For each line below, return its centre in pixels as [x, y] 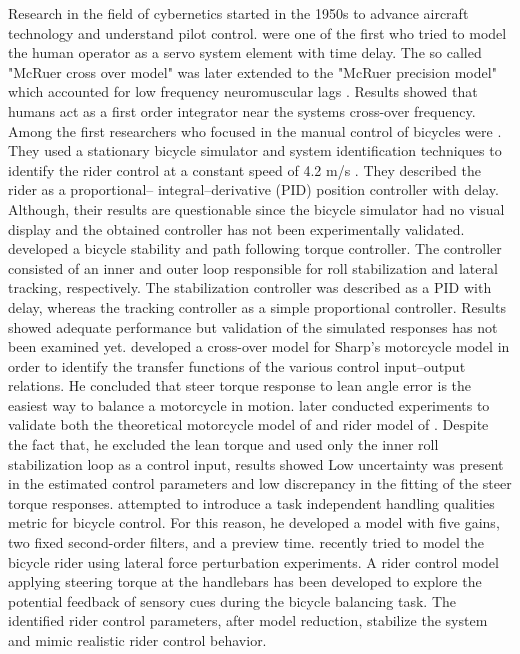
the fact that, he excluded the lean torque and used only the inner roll [223, 444]
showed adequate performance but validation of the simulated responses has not [253, 326]
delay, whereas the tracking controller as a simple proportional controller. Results [257, 306]
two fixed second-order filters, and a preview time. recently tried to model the [246, 542]
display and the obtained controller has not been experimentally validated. [236, 228]
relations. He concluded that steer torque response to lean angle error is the [240, 385]
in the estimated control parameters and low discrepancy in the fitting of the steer [260, 483]
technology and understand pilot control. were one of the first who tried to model [257, 32]
